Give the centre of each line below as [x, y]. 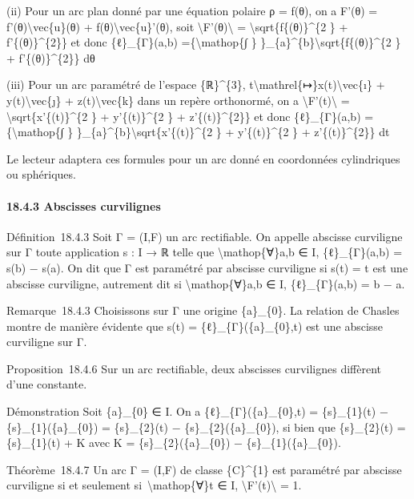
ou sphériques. [41, 174]
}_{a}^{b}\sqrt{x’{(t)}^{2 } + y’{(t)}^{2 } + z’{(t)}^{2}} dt [233, 132]
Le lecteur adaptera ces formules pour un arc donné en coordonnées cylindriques [203, 158]
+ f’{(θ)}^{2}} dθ [51, 57]
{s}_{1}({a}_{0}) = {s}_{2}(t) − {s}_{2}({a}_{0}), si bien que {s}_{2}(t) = [206, 427]
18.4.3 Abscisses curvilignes [84, 205]
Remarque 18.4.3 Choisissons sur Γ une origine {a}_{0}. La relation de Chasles [203, 310]
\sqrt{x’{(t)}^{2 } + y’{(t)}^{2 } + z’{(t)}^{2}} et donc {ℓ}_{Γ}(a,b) [184, 116]
